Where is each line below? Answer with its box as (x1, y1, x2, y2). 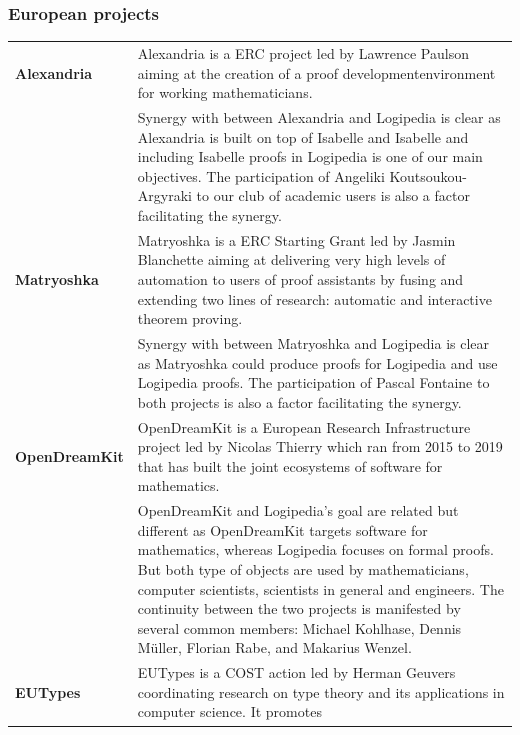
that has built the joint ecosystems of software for (137, 455, 443, 476)
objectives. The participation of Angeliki (137, 165, 385, 186)
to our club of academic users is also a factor (196, 185, 470, 206)
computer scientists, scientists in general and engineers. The (137, 578, 504, 599)
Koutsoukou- (389, 165, 467, 186)
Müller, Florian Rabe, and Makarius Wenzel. (137, 637, 412, 658)
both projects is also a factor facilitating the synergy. (137, 391, 462, 412)
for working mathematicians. (137, 82, 313, 103)
